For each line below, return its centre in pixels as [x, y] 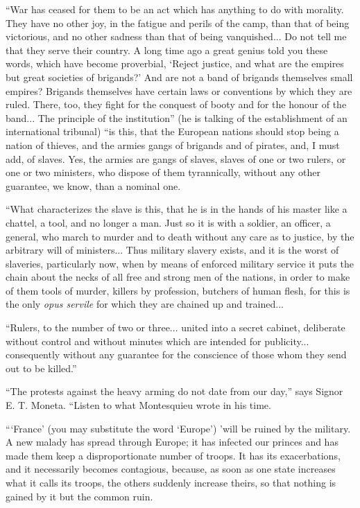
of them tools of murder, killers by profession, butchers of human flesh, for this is [178, 290]
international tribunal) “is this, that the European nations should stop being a [172, 131]
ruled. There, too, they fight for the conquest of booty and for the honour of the [176, 104]
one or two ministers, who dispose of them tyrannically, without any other [163, 172]
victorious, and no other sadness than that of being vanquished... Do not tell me [176, 36]
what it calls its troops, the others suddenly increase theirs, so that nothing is [171, 482]
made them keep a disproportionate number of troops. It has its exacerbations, [173, 455]
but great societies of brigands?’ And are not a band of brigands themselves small [179, 77]
